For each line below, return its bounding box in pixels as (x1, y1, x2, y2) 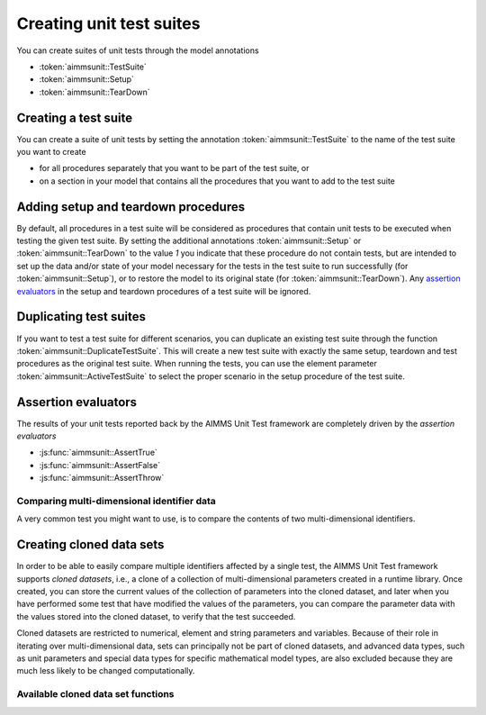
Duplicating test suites (16, 309, 147, 324)
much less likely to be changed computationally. (16, 665, 195, 676)
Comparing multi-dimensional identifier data (16, 494, 216, 507)
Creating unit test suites (16, 14, 201, 33)
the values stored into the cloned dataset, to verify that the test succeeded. (16, 611, 296, 621)
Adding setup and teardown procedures (16, 199, 246, 214)
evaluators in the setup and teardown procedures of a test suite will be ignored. (16, 285, 311, 296)
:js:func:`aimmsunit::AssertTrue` (39, 447, 157, 458)
